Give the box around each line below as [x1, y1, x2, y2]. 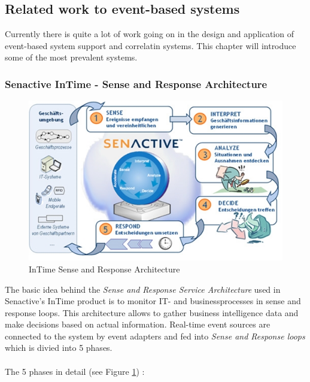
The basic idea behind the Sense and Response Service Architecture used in [5, 283, 281, 295]
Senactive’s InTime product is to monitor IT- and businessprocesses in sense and [5, 295, 301, 307]
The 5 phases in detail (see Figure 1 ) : [5, 365, 145, 377]
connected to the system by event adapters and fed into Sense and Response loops [5, 329, 305, 342]
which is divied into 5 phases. [5, 341, 113, 354]
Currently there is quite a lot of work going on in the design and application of [5, 28, 294, 40]
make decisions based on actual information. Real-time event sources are [5, 318, 271, 331]
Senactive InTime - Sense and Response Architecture [5, 76, 268, 91]
